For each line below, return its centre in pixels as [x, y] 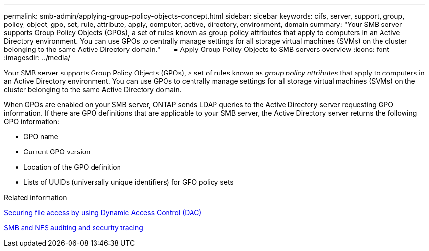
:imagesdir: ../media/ [37, 58]
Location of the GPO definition [72, 167]
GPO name [41, 137]
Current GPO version [57, 152]
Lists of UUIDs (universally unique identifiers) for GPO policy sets [129, 182]
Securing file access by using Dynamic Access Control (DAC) [103, 213]
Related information [36, 197]
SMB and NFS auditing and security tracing [73, 228]
